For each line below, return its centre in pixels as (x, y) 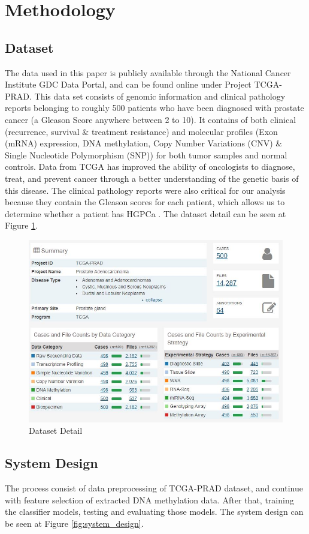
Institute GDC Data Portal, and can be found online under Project (128, 84)
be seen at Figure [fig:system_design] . (74, 523)
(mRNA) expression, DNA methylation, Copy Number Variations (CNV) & (144, 143)
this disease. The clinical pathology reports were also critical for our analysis (145, 190)
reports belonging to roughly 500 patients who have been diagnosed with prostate (154, 108)
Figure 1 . (22, 225)
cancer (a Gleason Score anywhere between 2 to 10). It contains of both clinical (151, 119)
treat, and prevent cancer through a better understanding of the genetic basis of (152, 178)
